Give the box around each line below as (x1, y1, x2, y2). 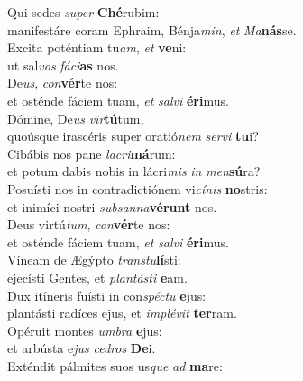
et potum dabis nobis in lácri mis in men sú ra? (7, 162, 261, 181)
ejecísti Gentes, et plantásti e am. (7, 267, 188, 286)
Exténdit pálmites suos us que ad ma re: (7, 356, 223, 375)
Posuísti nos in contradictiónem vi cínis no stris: (7, 179, 268, 198)
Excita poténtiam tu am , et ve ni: (7, 38, 187, 57)
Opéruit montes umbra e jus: (7, 321, 162, 339)
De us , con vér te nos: (7, 73, 118, 92)
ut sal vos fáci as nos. (7, 55, 119, 74)
